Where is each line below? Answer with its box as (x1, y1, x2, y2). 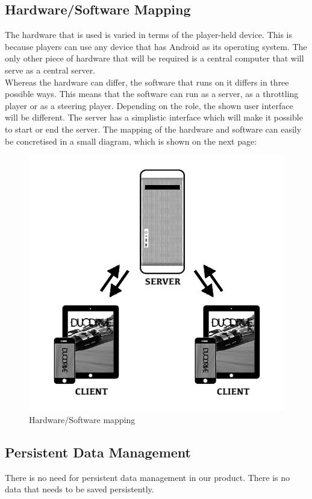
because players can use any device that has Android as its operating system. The (5, 40, 307, 52)
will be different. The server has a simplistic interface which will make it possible (5, 111, 303, 124)
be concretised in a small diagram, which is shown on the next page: (5, 134, 257, 147)
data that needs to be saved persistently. (5, 483, 154, 495)
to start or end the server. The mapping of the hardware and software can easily (5, 122, 302, 135)
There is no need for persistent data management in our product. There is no (5, 471, 290, 483)
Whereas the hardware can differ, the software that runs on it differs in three (5, 75, 289, 88)
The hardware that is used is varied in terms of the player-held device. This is (5, 28, 293, 41)
